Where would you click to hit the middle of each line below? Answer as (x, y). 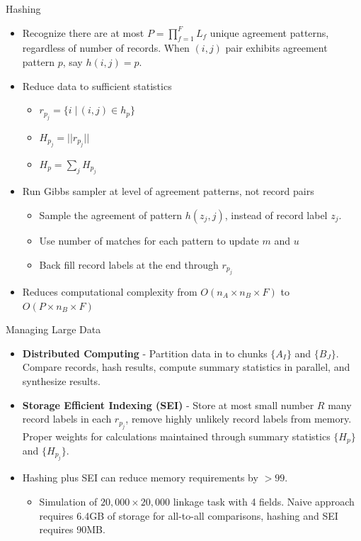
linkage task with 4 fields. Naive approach (264, 501)
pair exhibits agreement (276, 48)
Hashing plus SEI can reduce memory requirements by (140, 478)
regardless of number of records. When (106, 48)
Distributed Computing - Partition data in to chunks (145, 353)
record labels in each (67, 419)
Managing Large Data (53, 329)
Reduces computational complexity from (110, 291)
